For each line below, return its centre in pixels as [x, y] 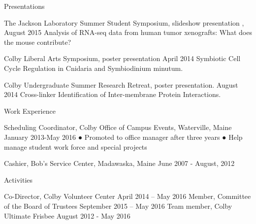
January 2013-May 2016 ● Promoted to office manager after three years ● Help [123, 137]
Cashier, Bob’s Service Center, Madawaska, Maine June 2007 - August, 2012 [119, 163]
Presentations [24, 6]
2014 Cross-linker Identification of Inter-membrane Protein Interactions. [112, 94]
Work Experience [30, 111]
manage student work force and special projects [76, 146]
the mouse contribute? [38, 42]
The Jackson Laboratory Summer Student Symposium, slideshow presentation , [124, 22]
